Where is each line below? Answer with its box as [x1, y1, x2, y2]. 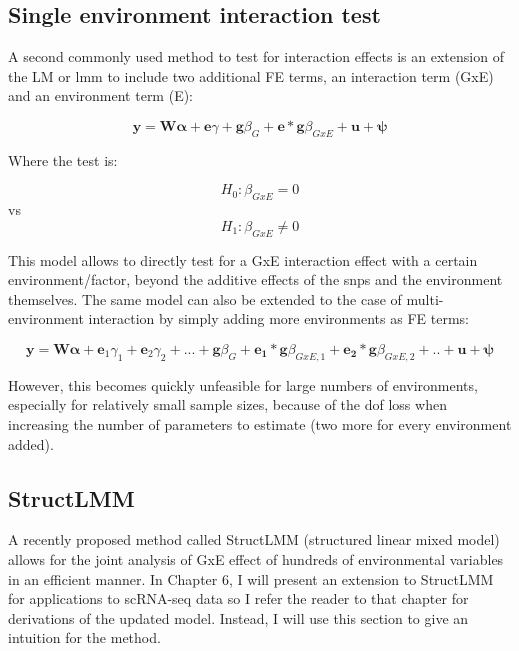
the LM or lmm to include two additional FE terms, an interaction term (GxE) [8, 65, 494, 86]
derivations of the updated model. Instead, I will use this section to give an [8, 607, 469, 628]
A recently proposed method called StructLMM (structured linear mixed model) [8, 529, 500, 550]
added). [8, 433, 54, 454]
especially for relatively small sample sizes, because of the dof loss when [8, 394, 447, 415]
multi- [406, 288, 444, 309]
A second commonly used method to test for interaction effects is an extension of [8, 46, 504, 67]
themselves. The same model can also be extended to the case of [8, 288, 402, 309]
